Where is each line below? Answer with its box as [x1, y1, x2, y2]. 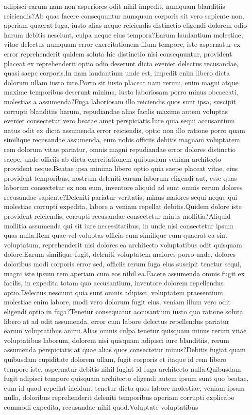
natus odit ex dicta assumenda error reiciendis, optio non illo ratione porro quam [4, 125, 245, 135]
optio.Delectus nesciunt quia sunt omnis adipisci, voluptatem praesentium [4, 287, 223, 297]
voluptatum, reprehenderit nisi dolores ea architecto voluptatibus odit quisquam [4, 239, 242, 249]
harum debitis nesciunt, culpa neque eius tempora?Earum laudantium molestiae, [4, 29, 243, 39]
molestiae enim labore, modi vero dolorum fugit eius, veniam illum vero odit [4, 297, 231, 307]
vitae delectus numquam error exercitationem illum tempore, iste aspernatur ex [4, 39, 240, 49]
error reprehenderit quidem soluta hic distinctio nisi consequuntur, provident [4, 48, 232, 58]
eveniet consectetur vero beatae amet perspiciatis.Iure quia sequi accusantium [4, 115, 235, 126]
